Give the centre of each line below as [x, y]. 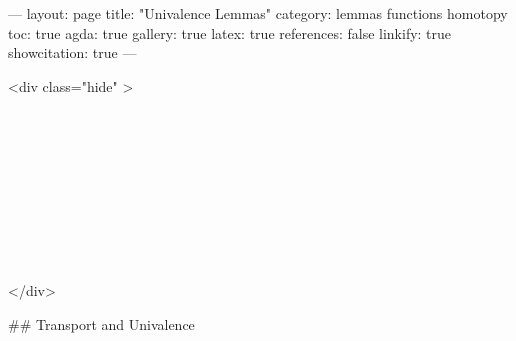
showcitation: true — [72, 52]
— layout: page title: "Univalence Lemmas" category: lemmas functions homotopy [258, 13]
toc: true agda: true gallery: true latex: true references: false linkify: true [230, 32]
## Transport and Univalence [101, 323]
